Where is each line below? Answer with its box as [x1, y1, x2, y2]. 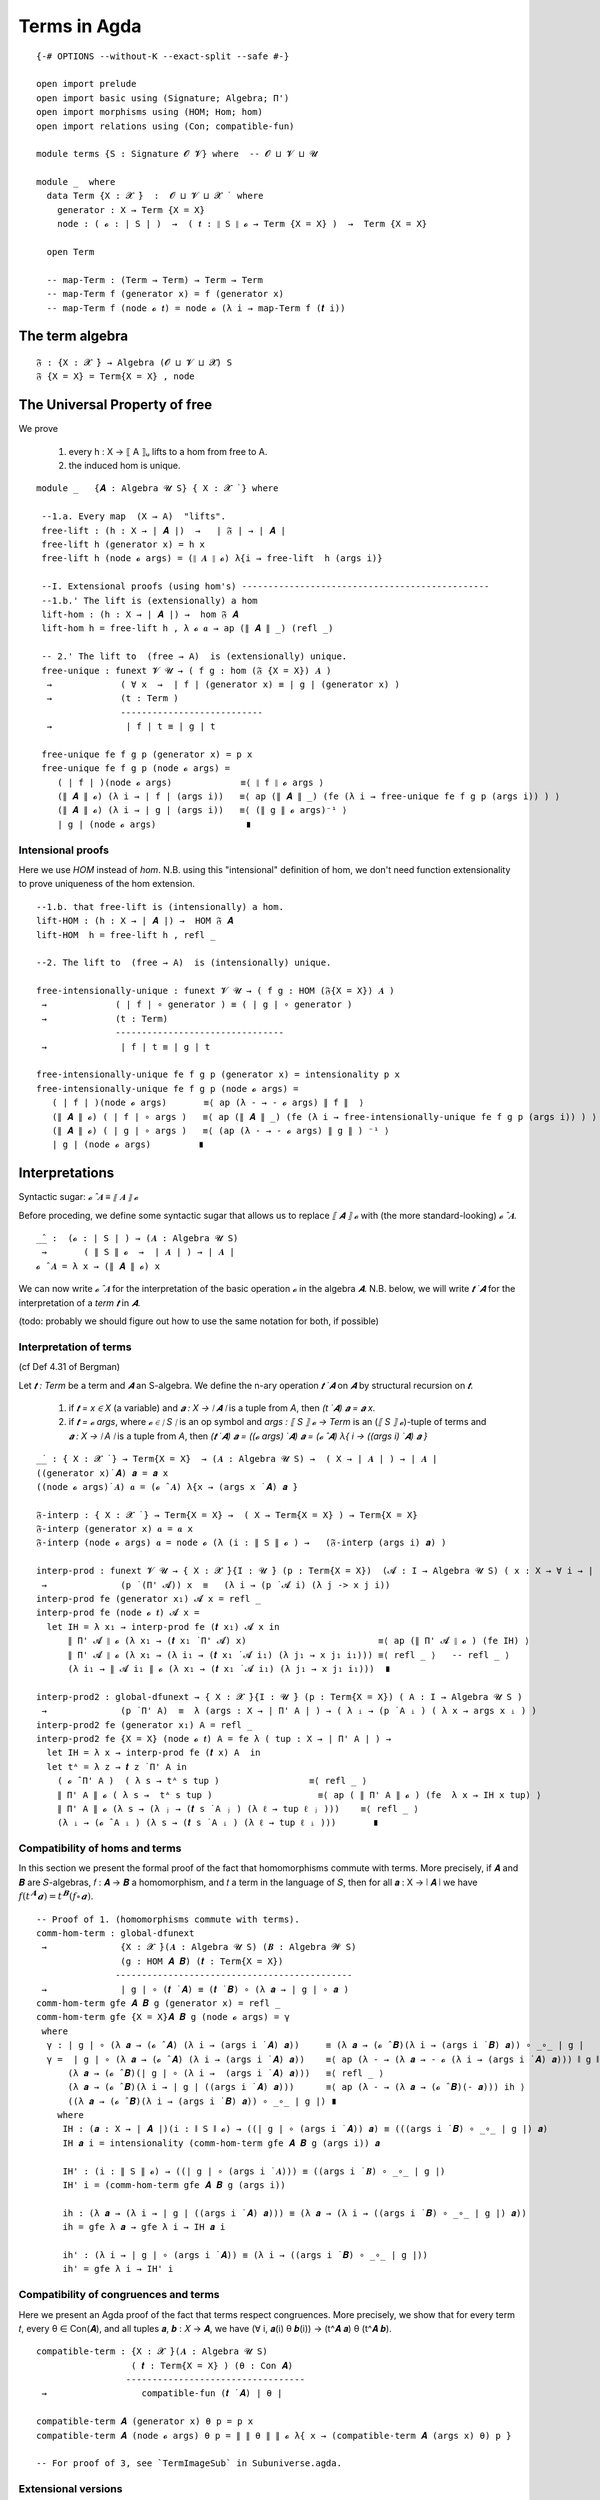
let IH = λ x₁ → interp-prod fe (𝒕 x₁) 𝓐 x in [46, 1621, 280, 1632]
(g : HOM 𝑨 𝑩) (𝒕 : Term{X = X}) [120, 1955, 284, 1967]
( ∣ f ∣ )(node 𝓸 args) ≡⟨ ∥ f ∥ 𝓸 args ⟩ [56, 776, 325, 788]
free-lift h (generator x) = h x [41, 539, 205, 550]
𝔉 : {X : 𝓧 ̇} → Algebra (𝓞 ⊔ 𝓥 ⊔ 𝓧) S [36, 356, 233, 368]
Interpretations [18, 1165, 115, 1182]
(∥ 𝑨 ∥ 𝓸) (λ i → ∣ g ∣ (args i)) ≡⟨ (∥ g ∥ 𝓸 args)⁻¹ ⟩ [56, 805, 348, 816]
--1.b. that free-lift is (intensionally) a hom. [36, 901, 285, 912]
